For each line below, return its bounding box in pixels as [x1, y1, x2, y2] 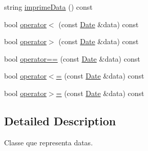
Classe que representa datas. [4, 137, 93, 147]
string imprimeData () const [4, 2, 93, 12]
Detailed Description [4, 112, 116, 128]
